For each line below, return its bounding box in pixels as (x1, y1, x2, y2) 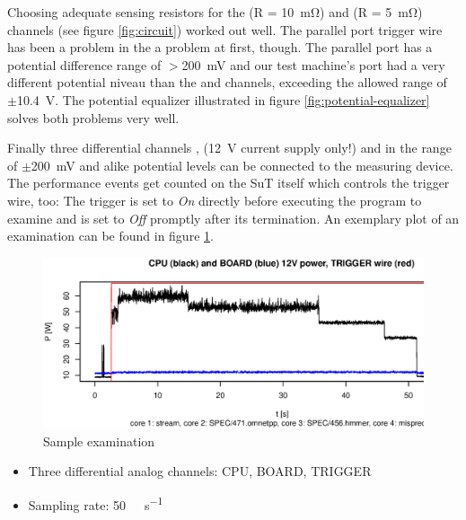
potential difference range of (7, 55, 162, 74)
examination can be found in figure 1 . (7, 226, 214, 245)
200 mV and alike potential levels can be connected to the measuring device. (31, 155, 453, 174)
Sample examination (43, 431, 155, 450)
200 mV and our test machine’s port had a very (181, 55, 445, 74)
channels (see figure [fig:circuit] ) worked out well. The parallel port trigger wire (7, 20, 443, 39)
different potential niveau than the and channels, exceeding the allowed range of (7, 73, 447, 92)
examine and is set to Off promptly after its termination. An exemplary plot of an (7, 208, 460, 227)
